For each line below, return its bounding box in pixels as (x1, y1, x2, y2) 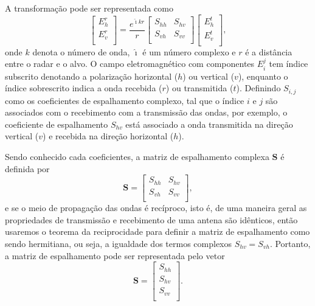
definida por (5, 162, 50, 175)
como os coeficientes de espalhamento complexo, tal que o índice (5, 94, 244, 106)
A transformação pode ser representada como (5, 2, 173, 14)
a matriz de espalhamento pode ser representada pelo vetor (5, 249, 225, 262)
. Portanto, (269, 237, 311, 249)
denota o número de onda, (32, 45, 130, 58)
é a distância (245, 45, 292, 58)
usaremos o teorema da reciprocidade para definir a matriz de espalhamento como (5, 225, 310, 238)
